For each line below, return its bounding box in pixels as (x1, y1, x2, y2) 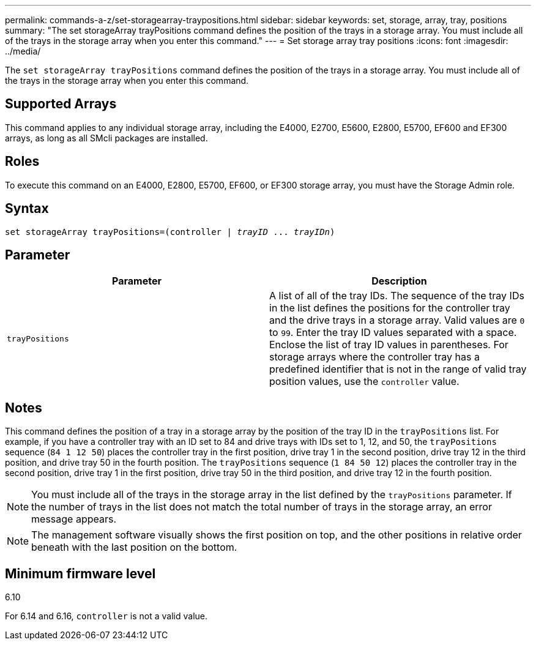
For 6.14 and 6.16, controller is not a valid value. (5, 611, 207, 622)
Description (371, 275, 427, 288)
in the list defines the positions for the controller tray (269, 302, 510, 315)
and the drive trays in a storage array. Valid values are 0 (269, 314, 525, 327)
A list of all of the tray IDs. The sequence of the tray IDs (269, 289, 524, 302)
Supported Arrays (5, 96, 117, 112)
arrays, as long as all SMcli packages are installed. (5, 132, 208, 143)
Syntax (5, 201, 49, 217)
